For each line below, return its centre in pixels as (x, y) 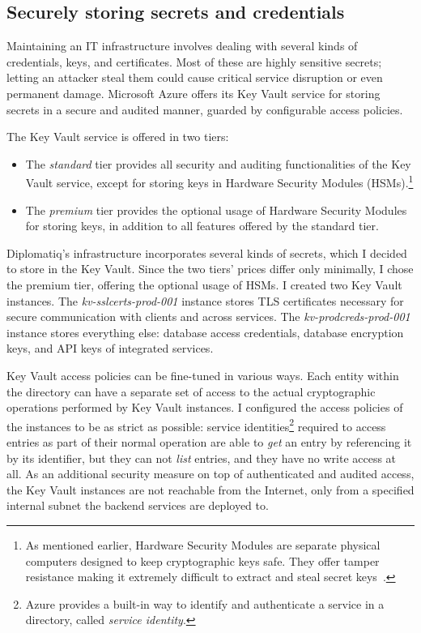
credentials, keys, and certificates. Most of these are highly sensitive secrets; (194, 61)
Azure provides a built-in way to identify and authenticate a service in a (205, 603)
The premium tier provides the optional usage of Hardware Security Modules (216, 210)
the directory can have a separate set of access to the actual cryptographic (191, 391)
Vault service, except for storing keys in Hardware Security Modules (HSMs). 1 (219, 182)
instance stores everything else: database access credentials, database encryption (205, 332)
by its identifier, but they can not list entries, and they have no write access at (202, 458)
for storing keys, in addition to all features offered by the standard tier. (202, 226)
